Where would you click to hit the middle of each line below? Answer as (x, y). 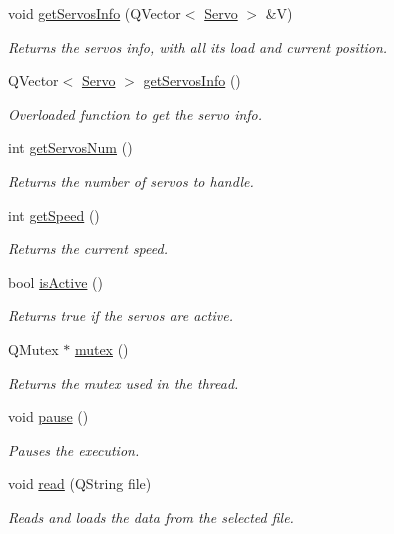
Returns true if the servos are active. (120, 315)
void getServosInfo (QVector (94, 13)
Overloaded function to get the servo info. (135, 113)
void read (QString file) (80, 483)
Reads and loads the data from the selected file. (151, 516)
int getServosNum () (70, 147)
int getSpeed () (54, 214)
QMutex (33, 348)
